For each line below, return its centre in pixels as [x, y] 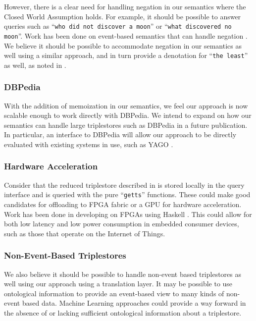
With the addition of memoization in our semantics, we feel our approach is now [126, 105]
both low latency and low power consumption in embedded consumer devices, [122, 224]
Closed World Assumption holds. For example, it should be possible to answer [123, 16]
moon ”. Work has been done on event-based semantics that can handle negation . [126, 35]
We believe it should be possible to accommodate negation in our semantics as [123, 45]
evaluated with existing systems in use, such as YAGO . [89, 144]
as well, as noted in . [35, 65]
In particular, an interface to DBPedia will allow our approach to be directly [120, 134]
